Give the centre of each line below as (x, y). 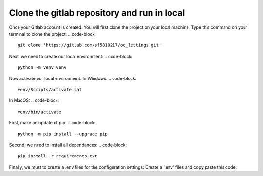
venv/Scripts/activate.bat (50, 89)
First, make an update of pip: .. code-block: (52, 123)
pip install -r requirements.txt (57, 156)
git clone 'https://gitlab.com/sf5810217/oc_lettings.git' (90, 45)
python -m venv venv (42, 68)
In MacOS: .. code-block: (34, 100)
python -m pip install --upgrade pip (63, 134)
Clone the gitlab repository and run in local (97, 13)
